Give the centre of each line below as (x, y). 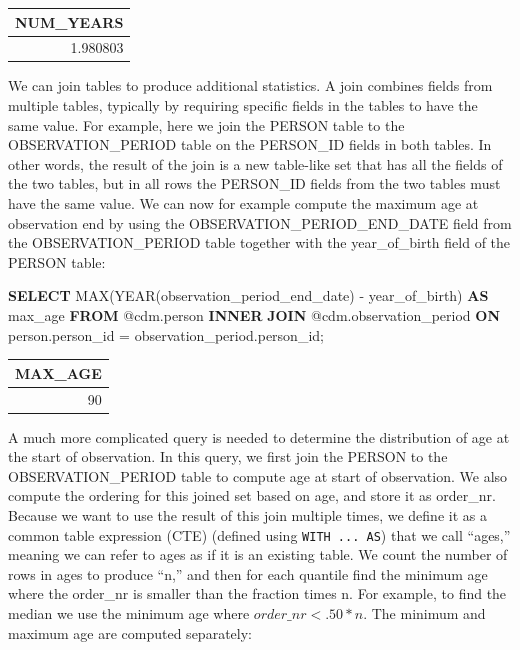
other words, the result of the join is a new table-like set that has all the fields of (255, 163)
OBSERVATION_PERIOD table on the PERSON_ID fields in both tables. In (250, 144)
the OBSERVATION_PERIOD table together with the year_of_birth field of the (259, 242)
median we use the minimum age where (129, 613)
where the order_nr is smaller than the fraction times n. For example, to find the (257, 593)
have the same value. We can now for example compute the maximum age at (243, 203)
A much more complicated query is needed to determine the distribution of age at (259, 436)
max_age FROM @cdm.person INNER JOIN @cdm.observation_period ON (254, 314)
